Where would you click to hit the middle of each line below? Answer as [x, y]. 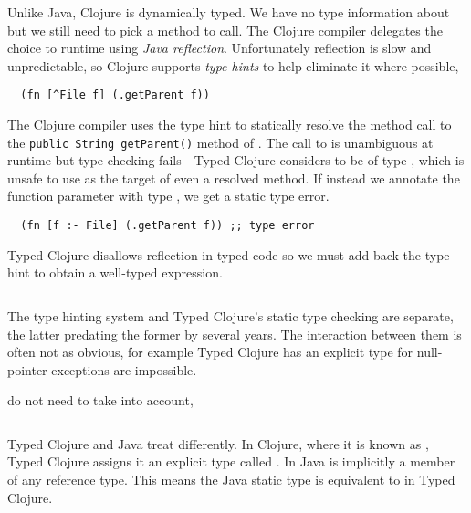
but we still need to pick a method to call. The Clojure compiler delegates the [225, 30]
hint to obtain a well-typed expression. [115, 272]
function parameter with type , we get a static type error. [168, 196]
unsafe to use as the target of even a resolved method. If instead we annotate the [234, 178]
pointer [27, 369]
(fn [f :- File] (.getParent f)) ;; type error [167, 226]
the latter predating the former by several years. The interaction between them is [235, 334]
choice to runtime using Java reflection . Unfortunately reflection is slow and [220, 48]
